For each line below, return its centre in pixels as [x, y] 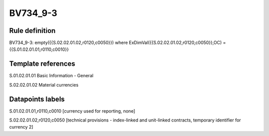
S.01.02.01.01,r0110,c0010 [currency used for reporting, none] [72, 111]
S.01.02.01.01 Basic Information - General [51, 76]
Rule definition [32, 31]
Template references [42, 64]
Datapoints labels [37, 99]
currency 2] [21, 127]
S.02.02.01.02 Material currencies [44, 85]
